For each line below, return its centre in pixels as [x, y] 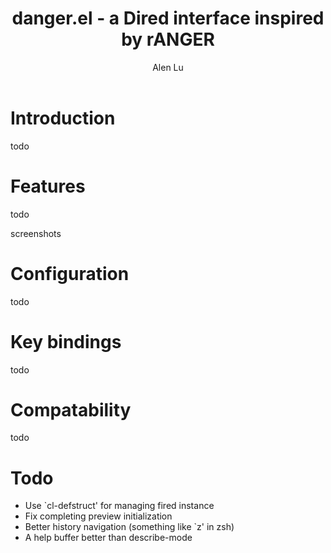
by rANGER [168, 39]
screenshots [36, 233]
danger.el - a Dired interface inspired [168, 18]
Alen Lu [168, 67]
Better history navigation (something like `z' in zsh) [129, 527]
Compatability [71, 409]
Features [48, 186]
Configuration [70, 273]
